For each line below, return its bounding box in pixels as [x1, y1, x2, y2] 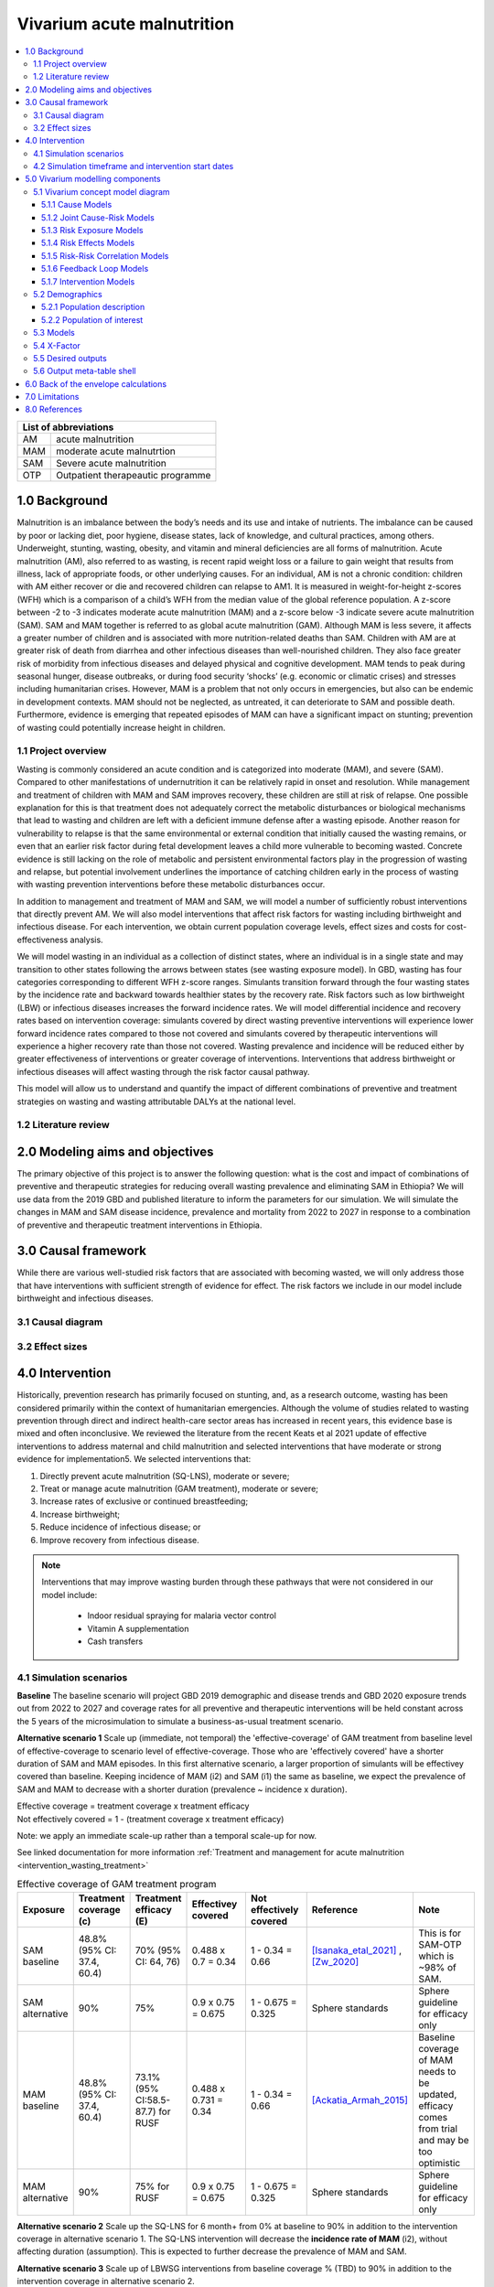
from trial [417, 2122, 457, 2135]
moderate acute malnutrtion [56, 445, 176, 457]
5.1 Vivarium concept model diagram [33, 186, 170, 197]
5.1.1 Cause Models [41, 199, 113, 210]
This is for [417, 1927, 462, 1939]
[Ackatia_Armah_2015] [311, 2093, 409, 2106]
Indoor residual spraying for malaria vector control [87, 1610, 276, 1621]
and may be [417, 2133, 470, 2146]
